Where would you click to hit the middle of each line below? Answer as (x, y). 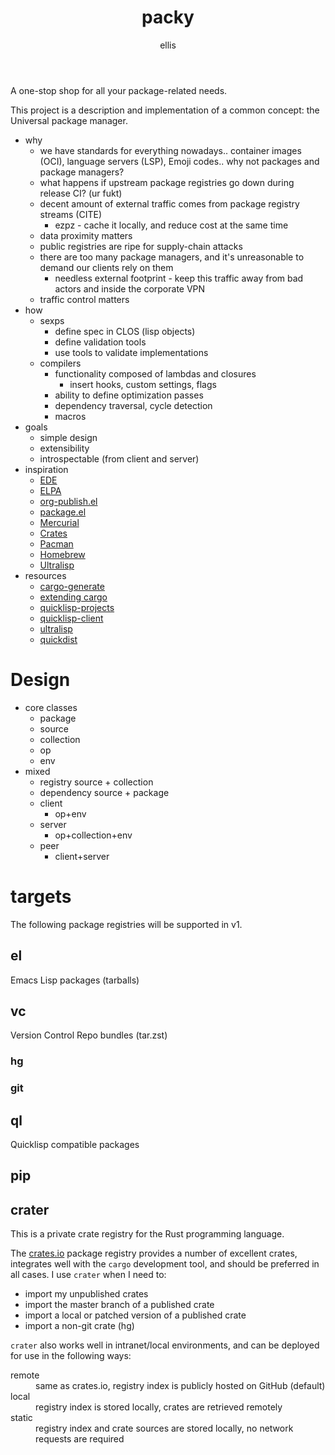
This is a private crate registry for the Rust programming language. (147, 1234)
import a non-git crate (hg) (79, 1326)
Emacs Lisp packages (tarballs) (75, 980)
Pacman (56, 543)
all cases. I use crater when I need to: (88, 1275)
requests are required (80, 1439)
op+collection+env (93, 835)
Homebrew (62, 554)
